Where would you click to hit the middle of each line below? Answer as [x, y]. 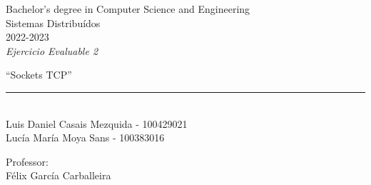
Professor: [27, 161]
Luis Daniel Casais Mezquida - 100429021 [97, 123]
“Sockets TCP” [39, 75]
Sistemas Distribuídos [53, 22]
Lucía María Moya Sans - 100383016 [85, 137]
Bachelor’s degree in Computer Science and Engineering [128, 9]
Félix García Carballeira [59, 175]
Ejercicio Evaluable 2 [52, 50]
